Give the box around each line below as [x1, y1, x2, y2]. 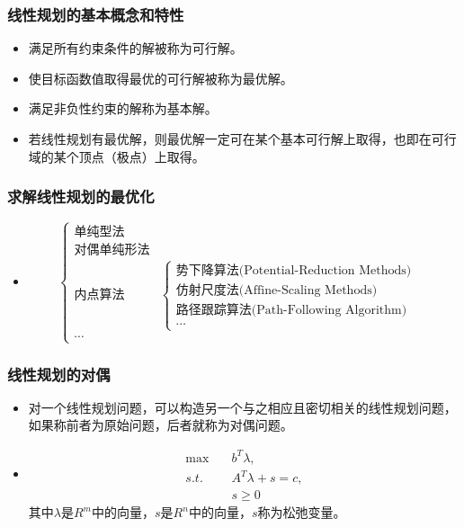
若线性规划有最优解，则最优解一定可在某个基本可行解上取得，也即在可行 [28, 130, 457, 147]
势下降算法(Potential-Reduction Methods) [175, 264, 412, 277]
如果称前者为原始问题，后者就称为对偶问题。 [28, 415, 293, 434]
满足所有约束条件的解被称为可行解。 [28, 39, 243, 58]
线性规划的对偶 [7, 362, 111, 385]
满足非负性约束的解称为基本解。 [28, 99, 218, 118]
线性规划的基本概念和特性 [7, 3, 184, 25]
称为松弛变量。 [257, 503, 346, 522]
